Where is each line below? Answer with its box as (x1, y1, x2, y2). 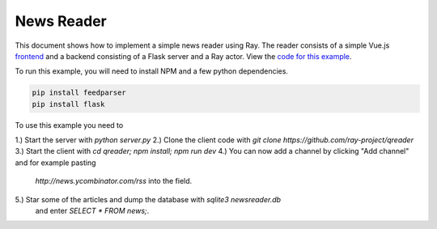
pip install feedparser (32, 88, 127, 97)
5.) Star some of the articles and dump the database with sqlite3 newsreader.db (15, 194, 282, 204)
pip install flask (32, 100, 105, 108)
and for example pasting (15, 158, 96, 168)
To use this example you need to (15, 120, 124, 129)
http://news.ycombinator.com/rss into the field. (35, 176, 193, 186)
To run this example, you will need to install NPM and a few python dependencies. (15, 66, 289, 76)
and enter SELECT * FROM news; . (35, 206, 150, 216)
